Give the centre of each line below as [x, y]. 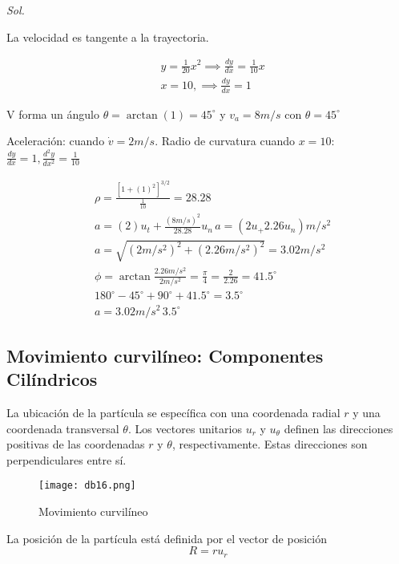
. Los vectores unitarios [185, 428]
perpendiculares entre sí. [66, 459]
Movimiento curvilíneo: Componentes [165, 355]
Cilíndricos [52, 379]
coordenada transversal [63, 428]
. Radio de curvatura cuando [225, 141]
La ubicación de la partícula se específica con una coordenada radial [173, 413]
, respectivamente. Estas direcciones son [270, 444]
